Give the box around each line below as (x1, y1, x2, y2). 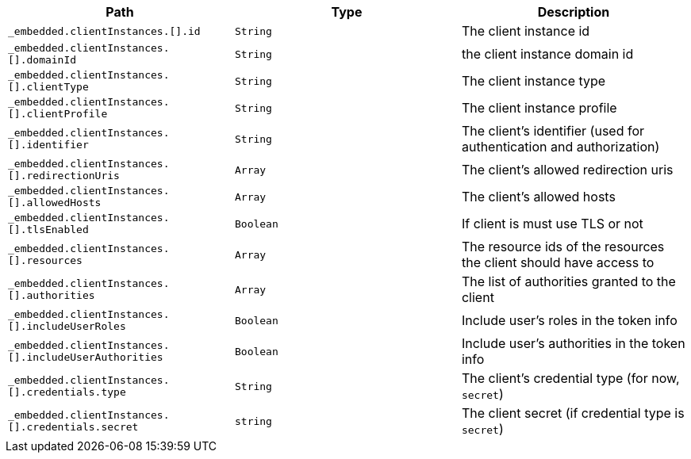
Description (537, 4, 610, 20)
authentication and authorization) (461, 139, 660, 155)
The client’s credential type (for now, (461, 370, 680, 386)
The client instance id (461, 23, 590, 39)
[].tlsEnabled (8, 224, 89, 235)
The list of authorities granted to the (461, 273, 676, 289)
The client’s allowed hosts (461, 189, 616, 205)
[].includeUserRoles (8, 320, 126, 332)
